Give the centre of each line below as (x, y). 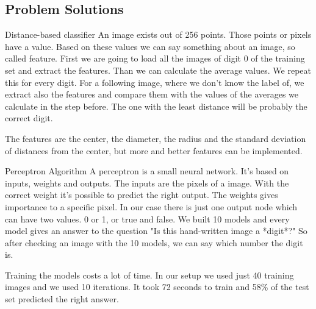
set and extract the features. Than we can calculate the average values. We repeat (158, 70)
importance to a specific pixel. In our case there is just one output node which (151, 206)
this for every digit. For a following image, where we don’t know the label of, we (155, 82)
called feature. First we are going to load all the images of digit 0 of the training (155, 58)
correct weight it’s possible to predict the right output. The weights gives (142, 195)
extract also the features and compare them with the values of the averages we (152, 94)
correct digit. (29, 118)
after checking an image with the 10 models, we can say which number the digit (154, 242)
